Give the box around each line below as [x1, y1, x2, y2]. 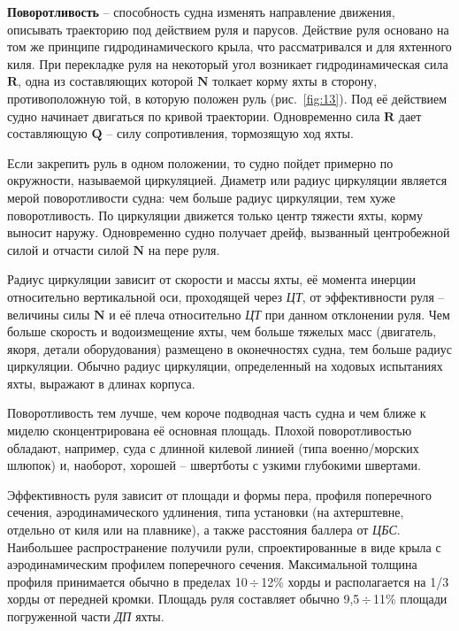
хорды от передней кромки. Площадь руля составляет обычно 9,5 [7, 589, 360, 608]
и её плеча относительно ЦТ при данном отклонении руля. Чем [109, 304, 450, 323]
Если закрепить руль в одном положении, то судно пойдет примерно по [7, 153, 394, 172]
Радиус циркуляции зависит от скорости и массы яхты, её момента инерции [7, 270, 416, 289]
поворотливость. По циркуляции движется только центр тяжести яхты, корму [7, 205, 423, 224]
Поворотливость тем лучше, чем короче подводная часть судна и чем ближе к [7, 404, 426, 422]
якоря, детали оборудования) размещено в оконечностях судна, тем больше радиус [7, 339, 452, 358]
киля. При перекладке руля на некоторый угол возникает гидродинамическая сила [7, 54, 448, 73]
